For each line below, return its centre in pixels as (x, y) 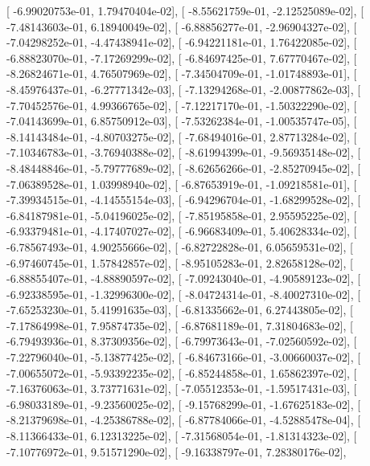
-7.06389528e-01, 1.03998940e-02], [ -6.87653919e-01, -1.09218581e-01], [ (182, 184)
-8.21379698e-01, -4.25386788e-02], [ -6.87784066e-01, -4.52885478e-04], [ (184, 420)
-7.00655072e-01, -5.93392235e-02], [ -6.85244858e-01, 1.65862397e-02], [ (182, 372)
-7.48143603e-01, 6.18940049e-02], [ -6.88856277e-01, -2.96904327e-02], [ (182, 26)
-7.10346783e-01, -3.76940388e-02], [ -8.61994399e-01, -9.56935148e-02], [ (184, 152)
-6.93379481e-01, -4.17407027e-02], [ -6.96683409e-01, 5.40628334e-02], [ (182, 231)
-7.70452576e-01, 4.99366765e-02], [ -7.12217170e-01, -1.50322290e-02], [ (182, 105)
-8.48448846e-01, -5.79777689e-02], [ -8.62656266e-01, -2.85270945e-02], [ (184, 168)
